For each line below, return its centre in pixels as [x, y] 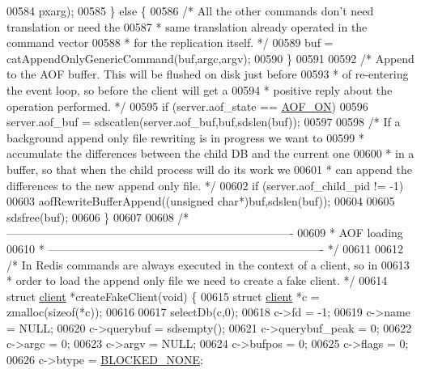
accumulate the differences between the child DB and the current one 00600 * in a [210, 153]
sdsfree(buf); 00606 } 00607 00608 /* [98, 216]
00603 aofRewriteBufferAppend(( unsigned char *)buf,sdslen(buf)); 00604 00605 [201, 201]
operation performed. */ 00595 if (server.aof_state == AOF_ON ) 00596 [187, 106]
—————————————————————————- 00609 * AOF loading [205, 233]
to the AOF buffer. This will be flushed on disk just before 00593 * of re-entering [208, 74]
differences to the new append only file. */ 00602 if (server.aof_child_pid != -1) [205, 185]
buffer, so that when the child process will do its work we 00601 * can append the [209, 169]
